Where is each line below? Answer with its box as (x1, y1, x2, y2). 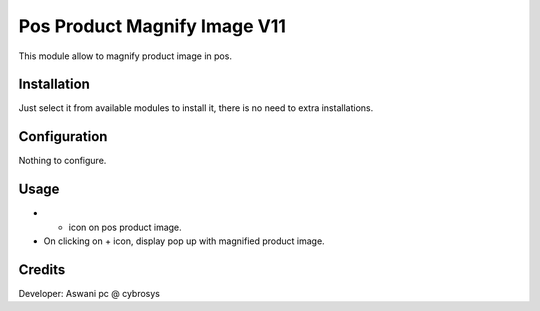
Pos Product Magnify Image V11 (18, 15, 287, 37)
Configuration (18, 128, 108, 145)
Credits (18, 261, 66, 278)
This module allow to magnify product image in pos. (18, 50, 232, 62)
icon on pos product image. (68, 221, 182, 233)
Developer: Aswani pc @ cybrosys (18, 287, 160, 299)
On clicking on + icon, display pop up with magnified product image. (43, 235, 325, 247)
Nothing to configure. (18, 155, 107, 167)
